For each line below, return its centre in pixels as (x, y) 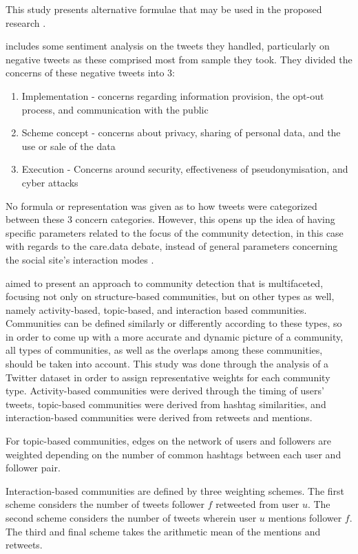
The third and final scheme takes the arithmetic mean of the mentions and (163, 531)
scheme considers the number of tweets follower (105, 504)
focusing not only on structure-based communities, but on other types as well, (170, 296)
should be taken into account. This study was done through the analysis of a (167, 364)
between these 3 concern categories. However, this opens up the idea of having (170, 219)
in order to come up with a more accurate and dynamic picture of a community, (175, 336)
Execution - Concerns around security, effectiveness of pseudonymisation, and (185, 169)
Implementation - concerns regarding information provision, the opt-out (173, 95)
